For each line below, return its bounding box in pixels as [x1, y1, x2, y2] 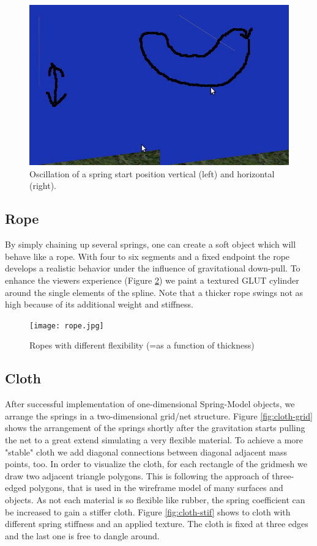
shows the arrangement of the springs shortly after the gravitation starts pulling [5, 421, 305, 434]
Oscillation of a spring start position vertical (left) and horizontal [29, 167, 275, 180]
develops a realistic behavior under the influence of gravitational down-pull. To [5, 262, 300, 275]
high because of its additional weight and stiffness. [5, 298, 193, 311]
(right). [29, 179, 57, 192]
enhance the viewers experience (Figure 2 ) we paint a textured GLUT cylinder [5, 273, 299, 286]
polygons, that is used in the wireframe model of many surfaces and [29, 481, 283, 494]
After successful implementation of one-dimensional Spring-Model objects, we [5, 397, 295, 410]
